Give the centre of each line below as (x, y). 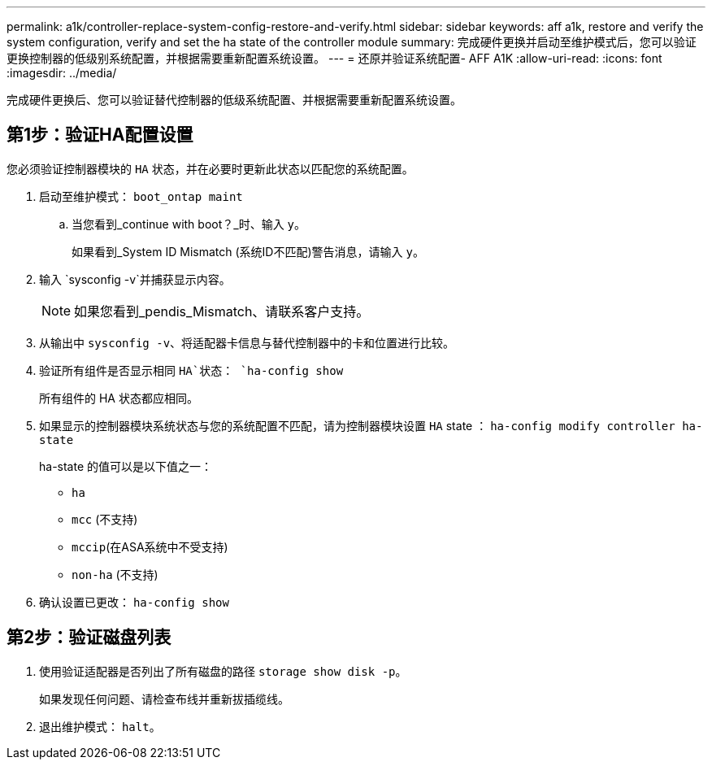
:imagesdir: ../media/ (62, 73)
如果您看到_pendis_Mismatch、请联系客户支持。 (222, 311)
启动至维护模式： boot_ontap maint (141, 196)
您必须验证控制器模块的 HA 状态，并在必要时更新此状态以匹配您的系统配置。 (210, 168)
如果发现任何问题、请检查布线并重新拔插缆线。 (164, 699)
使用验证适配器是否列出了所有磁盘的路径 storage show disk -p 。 (223, 671)
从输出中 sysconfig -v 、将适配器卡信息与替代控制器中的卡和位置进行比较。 (247, 342)
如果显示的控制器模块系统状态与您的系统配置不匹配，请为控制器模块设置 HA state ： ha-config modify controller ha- (371, 425)
